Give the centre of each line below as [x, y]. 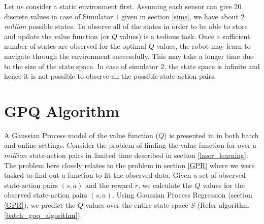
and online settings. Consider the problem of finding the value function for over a [130, 145]
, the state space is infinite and [212, 66]
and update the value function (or [57, 36]
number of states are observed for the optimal [75, 46]
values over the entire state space [137, 205]
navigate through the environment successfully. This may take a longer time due [129, 56]
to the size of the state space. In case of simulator [81, 66]
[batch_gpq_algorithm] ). [43, 215]
